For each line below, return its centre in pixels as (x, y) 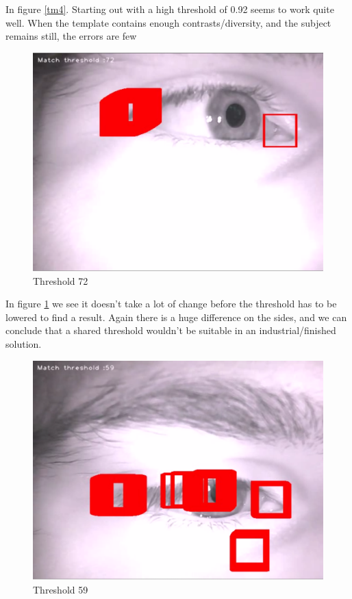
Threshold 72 (61, 280)
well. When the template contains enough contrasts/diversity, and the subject (168, 22)
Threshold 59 (61, 589)
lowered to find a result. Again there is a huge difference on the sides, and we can (176, 317)
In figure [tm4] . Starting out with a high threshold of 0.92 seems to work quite (170, 9)
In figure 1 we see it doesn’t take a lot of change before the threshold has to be (171, 304)
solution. (24, 343)
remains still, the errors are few (71, 36)
